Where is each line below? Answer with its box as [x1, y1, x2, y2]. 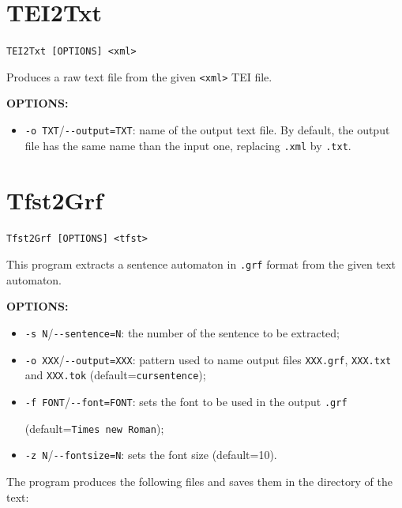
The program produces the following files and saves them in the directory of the [6, 472, 393, 489]
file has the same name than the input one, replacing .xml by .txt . [24, 137, 351, 153]
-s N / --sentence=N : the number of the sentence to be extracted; [24, 324, 340, 341]
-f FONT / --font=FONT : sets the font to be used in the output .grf [24, 393, 348, 409]
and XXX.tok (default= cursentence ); [24, 367, 206, 383]
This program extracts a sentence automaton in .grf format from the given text [6, 256, 396, 273]
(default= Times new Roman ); [24, 420, 164, 436]
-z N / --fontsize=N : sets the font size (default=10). [24, 446, 277, 463]
